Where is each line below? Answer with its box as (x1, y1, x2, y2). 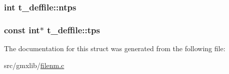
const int (4, 23, 40, 36)
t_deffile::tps (47, 23, 100, 36)
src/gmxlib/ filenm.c (4, 60, 64, 70)
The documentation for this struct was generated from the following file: (4, 43, 225, 54)
